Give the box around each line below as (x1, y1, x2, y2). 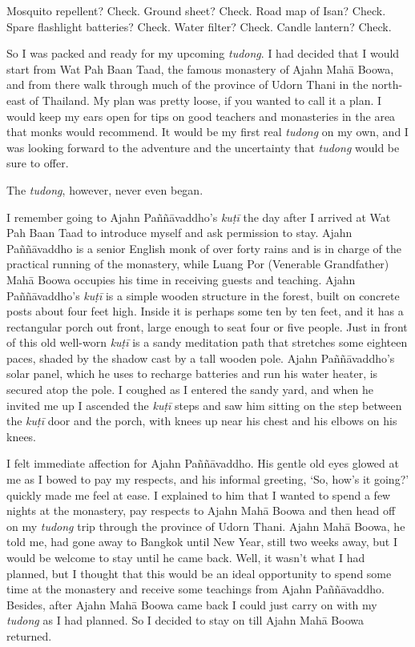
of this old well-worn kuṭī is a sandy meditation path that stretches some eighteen (6, 334, 408, 351)
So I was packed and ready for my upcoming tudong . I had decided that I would (6, 45, 400, 62)
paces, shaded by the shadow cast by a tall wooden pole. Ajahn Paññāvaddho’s (6, 349, 395, 366)
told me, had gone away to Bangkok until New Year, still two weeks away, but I (6, 533, 397, 550)
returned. (6, 627, 52, 644)
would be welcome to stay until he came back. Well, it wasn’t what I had (6, 549, 365, 565)
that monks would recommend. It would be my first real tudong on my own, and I (6, 123, 409, 140)
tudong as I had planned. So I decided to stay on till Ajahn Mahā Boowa (6, 612, 364, 629)
